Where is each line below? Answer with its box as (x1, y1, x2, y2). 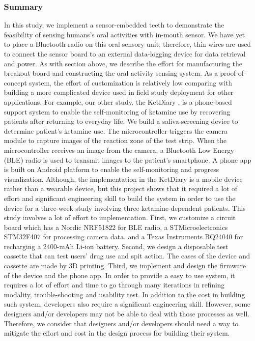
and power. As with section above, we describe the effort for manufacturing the (4, 58, 242, 68)
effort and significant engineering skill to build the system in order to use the (4, 193, 236, 203)
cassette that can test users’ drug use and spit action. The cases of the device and (4, 251, 250, 261)
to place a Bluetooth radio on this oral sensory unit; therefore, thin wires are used (4, 39, 251, 49)
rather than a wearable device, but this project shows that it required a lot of (4, 183, 237, 194)
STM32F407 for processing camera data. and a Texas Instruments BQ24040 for (4, 231, 243, 242)
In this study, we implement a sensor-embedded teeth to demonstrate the (4, 20, 225, 30)
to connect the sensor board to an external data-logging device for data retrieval (4, 49, 246, 58)
